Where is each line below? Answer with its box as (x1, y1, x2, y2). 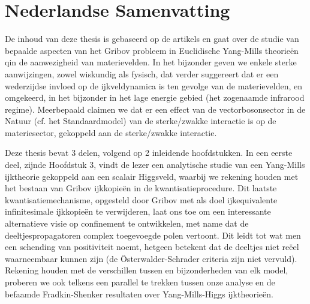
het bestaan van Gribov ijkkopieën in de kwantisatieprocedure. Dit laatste (5, 182, 277, 194)
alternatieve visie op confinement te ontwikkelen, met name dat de (5, 217, 249, 230)
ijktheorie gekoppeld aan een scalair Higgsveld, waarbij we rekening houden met (5, 170, 299, 182)
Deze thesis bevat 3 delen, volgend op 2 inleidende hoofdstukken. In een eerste (5, 146, 293, 159)
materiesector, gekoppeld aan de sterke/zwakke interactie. (5, 126, 217, 139)
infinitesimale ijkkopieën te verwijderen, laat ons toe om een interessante (5, 205, 271, 218)
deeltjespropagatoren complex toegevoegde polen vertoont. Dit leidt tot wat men (5, 228, 301, 241)
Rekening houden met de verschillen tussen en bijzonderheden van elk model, (5, 264, 288, 276)
